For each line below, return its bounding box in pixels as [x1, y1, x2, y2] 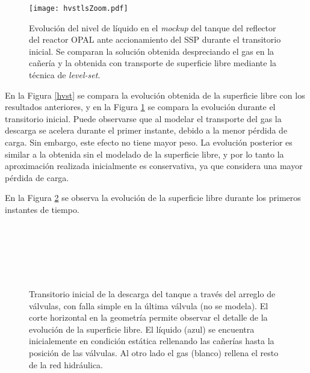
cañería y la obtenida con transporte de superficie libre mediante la [29, 57, 277, 69]
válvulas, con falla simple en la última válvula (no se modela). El [29, 299, 268, 312]
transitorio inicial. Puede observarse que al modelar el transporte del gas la [5, 112, 282, 125]
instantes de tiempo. [5, 203, 79, 215]
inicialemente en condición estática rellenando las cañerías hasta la [29, 334, 274, 347]
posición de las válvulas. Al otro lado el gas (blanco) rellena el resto [29, 346, 279, 359]
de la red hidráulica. [29, 358, 103, 371]
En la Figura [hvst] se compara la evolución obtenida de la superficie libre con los [5, 88, 305, 101]
